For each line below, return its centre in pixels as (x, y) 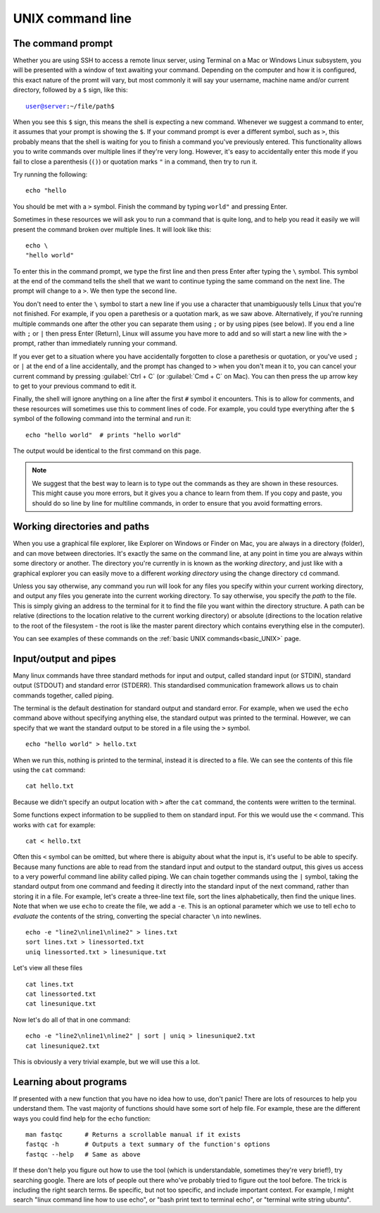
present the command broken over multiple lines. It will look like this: (112, 229)
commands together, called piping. (63, 695)
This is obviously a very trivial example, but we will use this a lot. (107, 1061)
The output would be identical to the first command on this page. (107, 451)
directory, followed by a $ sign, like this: (70, 90)
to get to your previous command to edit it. (75, 386)
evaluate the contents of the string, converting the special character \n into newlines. (137, 916)
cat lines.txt (50, 984)
